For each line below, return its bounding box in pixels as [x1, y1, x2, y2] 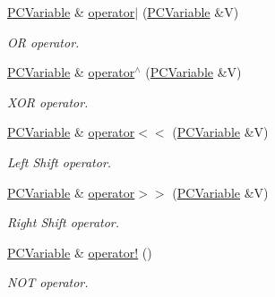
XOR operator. [7, 92, 89, 111]
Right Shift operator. [7, 213, 120, 232]
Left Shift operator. [7, 152, 112, 171]
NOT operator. [7, 273, 89, 292]
